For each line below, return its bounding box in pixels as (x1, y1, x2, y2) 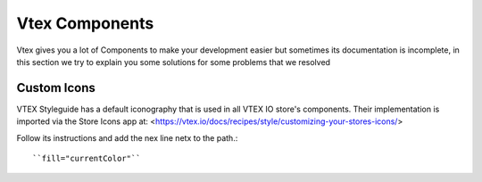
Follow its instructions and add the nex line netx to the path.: (16, 132, 238, 143)
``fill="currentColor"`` (32, 153, 141, 164)
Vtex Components (16, 13, 154, 33)
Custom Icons (16, 80, 96, 95)
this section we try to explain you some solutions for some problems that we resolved (16, 56, 330, 67)
